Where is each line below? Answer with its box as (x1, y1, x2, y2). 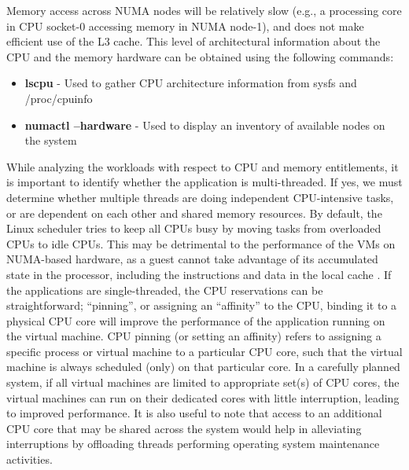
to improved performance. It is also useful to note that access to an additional (6, 405, 382, 421)
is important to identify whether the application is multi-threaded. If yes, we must (6, 174, 403, 190)
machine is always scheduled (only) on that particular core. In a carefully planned (6, 358, 400, 375)
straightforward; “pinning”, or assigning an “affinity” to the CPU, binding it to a (6, 297, 397, 314)
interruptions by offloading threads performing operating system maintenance (6, 435, 380, 452)
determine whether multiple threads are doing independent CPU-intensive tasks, (6, 189, 394, 205)
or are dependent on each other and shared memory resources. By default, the (6, 204, 382, 221)
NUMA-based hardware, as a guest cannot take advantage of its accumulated (6, 251, 378, 267)
